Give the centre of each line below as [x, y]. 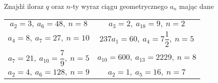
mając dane [196, 6]
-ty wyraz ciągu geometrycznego [119, 6]
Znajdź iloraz [24, 6]
